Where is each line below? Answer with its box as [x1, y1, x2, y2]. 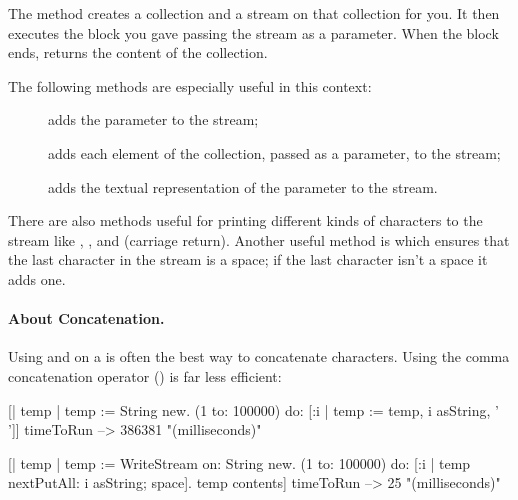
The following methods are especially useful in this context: [8, 75, 372, 96]
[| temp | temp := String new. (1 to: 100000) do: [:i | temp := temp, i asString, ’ [8, 399, 499, 420]
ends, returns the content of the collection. [8, 42, 268, 63]
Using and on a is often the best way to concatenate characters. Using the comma [8, 346, 510, 367]
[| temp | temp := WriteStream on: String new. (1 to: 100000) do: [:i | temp [8, 452, 471, 473]
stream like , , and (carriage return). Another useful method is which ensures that [8, 229, 510, 250]
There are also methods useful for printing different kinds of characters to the [8, 210, 483, 231]
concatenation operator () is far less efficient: [8, 365, 282, 386]
